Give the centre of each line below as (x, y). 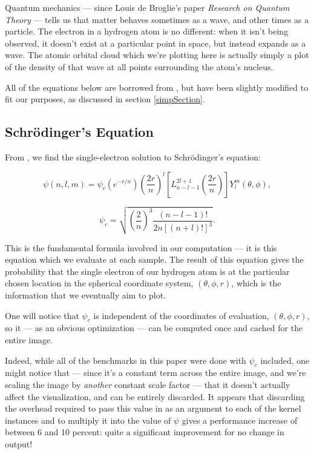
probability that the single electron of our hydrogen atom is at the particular (147, 271)
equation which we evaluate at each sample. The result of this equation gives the (154, 259)
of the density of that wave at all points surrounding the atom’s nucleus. (139, 66)
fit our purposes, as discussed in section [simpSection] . (105, 99)
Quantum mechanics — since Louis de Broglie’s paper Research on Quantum (147, 7)
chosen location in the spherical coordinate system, (99, 283)
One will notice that (42, 315)
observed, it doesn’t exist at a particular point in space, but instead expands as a (155, 43)
